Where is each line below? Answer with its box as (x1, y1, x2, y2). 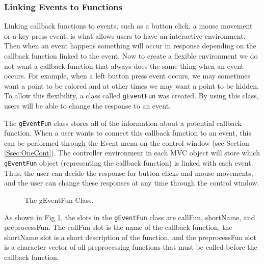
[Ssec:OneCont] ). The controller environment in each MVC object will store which (4, 147, 260, 158)
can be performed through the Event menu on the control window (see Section (4, 137, 249, 148)
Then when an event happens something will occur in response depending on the (4, 40, 256, 51)
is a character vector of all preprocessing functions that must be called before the (4, 242, 257, 252)
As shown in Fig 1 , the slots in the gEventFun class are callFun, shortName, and (4, 212, 255, 222)
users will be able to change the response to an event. (4, 100, 171, 111)
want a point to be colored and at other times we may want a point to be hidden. (4, 80, 259, 91)
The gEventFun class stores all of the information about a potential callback (4, 117, 242, 128)
